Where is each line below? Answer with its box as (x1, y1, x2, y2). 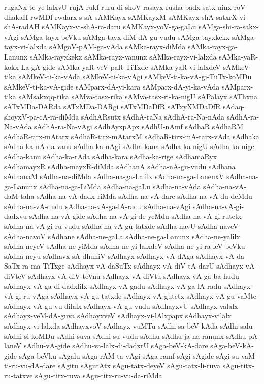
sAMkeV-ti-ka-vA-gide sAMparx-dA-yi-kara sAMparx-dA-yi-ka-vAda (4, 81, 220, 92)
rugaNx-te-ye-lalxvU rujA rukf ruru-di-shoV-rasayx (4, 2, 163, 12)
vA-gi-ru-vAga (4, 290, 49, 301)
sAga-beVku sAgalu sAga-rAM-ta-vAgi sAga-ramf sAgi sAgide (19, 350, 214, 361)
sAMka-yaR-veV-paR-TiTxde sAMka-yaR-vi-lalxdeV (57, 61, 221, 72)
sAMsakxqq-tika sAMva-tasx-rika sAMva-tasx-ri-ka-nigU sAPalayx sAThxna (18, 91, 258, 102)
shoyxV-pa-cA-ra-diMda (4, 111, 79, 122)
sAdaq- (223, 101, 245, 111)
